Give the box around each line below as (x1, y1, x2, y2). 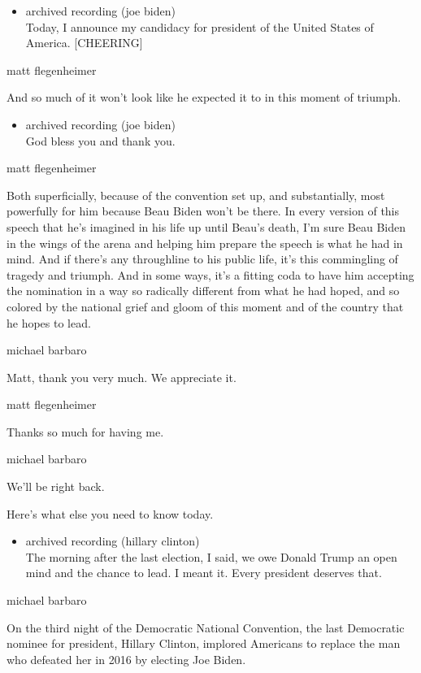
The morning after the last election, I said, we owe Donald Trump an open (25, 548, 397, 565)
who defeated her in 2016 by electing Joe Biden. (7, 650, 246, 667)
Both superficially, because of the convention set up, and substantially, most (7, 186, 385, 203)
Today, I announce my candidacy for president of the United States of (25, 18, 374, 35)
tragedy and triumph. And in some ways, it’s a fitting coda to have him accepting (7, 266, 414, 283)
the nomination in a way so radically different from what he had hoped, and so (7, 282, 400, 299)
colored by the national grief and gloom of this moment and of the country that (7, 297, 404, 315)
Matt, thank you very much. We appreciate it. (7, 368, 237, 385)
